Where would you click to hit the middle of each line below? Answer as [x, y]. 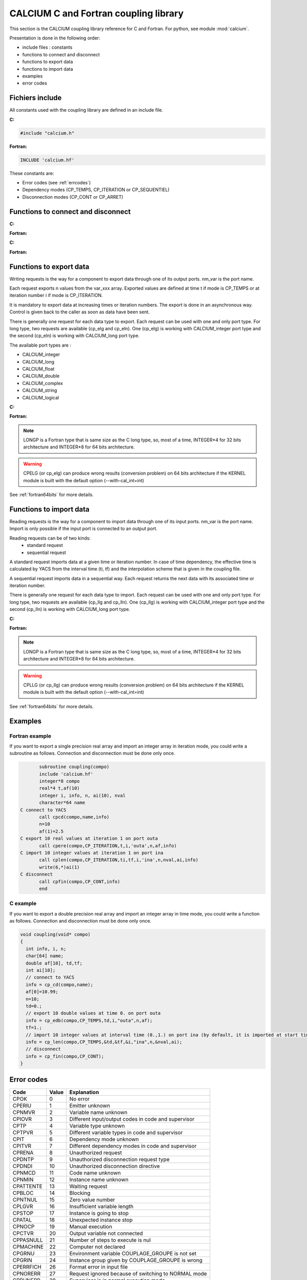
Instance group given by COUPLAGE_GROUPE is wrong [136, 1260]
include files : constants [47, 47]
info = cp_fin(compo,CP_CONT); [65, 1056]
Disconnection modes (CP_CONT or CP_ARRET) [73, 197]
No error [80, 1099]
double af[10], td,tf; [54, 963]
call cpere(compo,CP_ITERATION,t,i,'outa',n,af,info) [108, 846]
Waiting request [88, 1186]
